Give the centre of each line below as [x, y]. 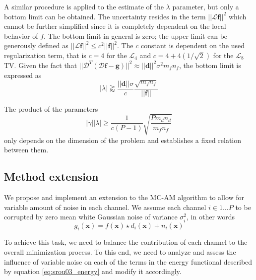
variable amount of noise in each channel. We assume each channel [105, 207]
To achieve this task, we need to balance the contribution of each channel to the [126, 242]
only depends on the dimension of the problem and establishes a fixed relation [123, 140]
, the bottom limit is [210, 65]
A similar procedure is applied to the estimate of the [84, 6]
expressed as [23, 75]
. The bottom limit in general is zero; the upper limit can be [136, 35]
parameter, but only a [206, 6]
